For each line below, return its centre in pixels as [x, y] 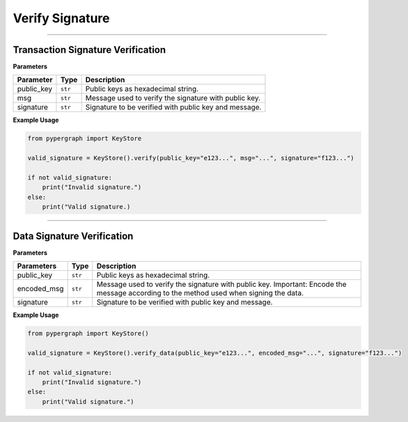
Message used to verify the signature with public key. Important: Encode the [221, 284]
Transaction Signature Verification [89, 50]
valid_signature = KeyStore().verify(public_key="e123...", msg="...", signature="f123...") [191, 158]
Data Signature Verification [73, 236]
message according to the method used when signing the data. [200, 293]
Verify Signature [62, 18]
